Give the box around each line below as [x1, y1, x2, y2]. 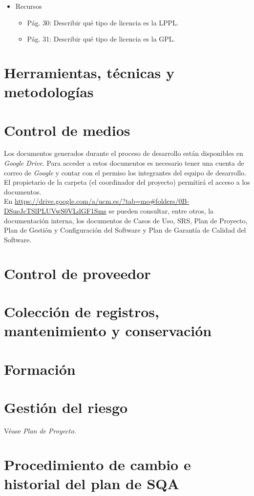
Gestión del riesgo [4, 397, 128, 417]
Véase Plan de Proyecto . [4, 425, 76, 435]
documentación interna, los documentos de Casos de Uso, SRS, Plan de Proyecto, [4, 215, 248, 225]
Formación [4, 359, 76, 379]
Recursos [15, 1, 42, 11]
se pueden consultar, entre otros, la [108, 206, 214, 216]
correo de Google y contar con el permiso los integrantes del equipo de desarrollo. [4, 167, 247, 177]
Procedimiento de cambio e [4, 454, 191, 474]
